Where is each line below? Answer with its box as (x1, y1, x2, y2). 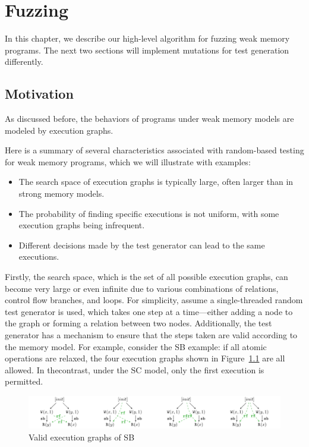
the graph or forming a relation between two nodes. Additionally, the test (5, 317, 272, 329)
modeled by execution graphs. (5, 124, 113, 136)
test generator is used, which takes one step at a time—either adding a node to (5, 305, 293, 317)
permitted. (5, 375, 43, 388)
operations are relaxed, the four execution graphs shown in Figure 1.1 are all (5, 352, 285, 364)
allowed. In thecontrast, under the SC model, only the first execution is (5, 363, 264, 376)
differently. (5, 55, 43, 68)
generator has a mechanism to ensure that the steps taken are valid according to (5, 329, 298, 341)
